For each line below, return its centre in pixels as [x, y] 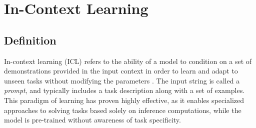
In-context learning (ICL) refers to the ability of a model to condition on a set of [128, 61]
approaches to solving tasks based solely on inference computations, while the [123, 110]
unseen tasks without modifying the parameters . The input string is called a [122, 80]
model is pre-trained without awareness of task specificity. [92, 120]
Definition [30, 40]
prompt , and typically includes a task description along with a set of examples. [124, 90]
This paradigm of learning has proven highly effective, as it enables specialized [124, 100]
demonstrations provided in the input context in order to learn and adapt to [121, 71]
